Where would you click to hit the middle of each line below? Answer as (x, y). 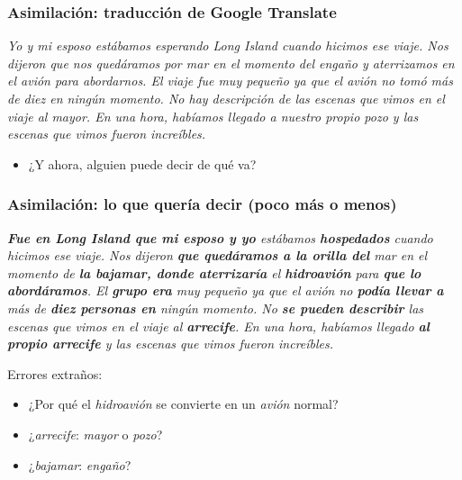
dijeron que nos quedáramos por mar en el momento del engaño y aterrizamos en (231, 63)
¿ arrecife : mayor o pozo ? (95, 434)
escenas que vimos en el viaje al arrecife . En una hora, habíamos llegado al (219, 326)
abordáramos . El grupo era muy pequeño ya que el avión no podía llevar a (226, 290)
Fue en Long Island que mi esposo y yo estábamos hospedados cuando (220, 237)
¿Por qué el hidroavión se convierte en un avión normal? (183, 404)
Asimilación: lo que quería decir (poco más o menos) (202, 204)
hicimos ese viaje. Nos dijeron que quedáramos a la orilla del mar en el (217, 255)
